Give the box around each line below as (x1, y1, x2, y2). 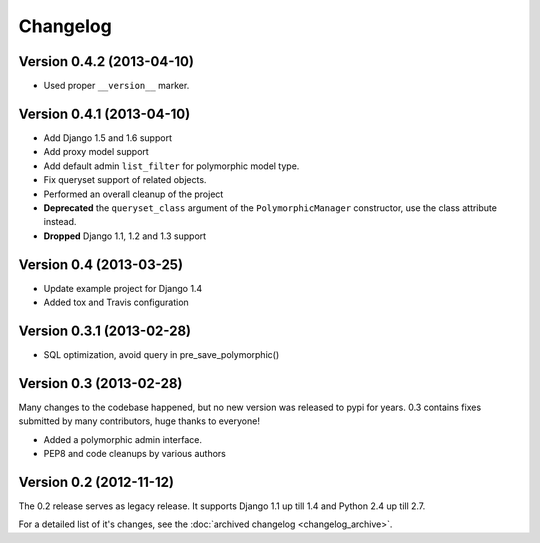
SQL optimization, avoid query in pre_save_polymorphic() (43, 348, 280, 360)
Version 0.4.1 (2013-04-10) (18, 105, 191, 122)
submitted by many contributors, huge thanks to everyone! (18, 415, 260, 427)
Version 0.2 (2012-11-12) (18, 473, 175, 490)
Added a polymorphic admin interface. (43, 433, 202, 445)
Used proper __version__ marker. (43, 80, 190, 92)
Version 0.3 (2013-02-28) (18, 375, 183, 392)
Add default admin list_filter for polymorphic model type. (43, 160, 300, 172)
